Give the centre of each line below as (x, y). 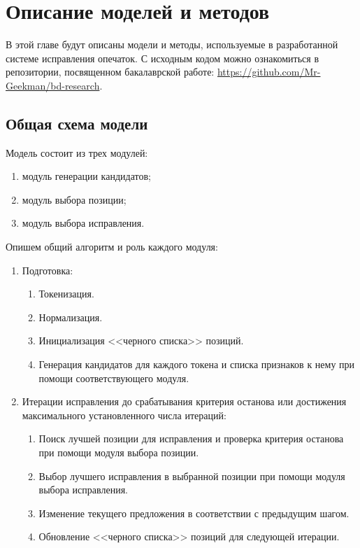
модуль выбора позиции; (74, 199)
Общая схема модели (77, 123)
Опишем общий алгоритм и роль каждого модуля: (112, 247)
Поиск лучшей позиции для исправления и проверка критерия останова (191, 438)
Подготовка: (48, 270)
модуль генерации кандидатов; (86, 176)
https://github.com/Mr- (269, 72)
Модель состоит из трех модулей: (77, 152)
